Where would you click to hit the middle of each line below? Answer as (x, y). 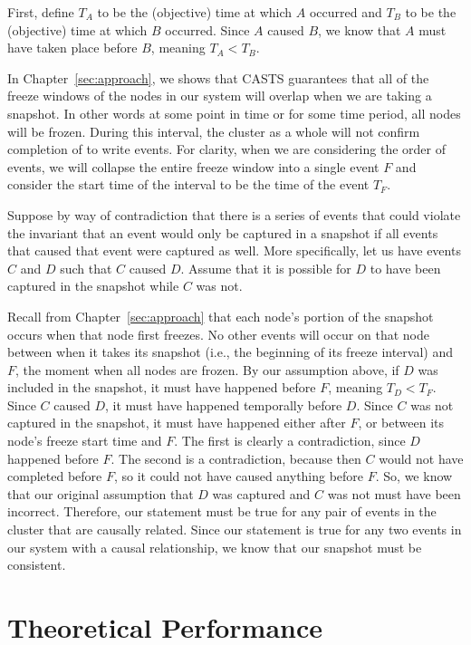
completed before (55, 476)
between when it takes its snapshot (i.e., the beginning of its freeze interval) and (231, 352)
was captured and (261, 493)
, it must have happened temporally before (224, 404)
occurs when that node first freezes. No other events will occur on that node (218, 334)
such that (86, 268)
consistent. (37, 565)
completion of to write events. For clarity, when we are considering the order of (226, 149)
